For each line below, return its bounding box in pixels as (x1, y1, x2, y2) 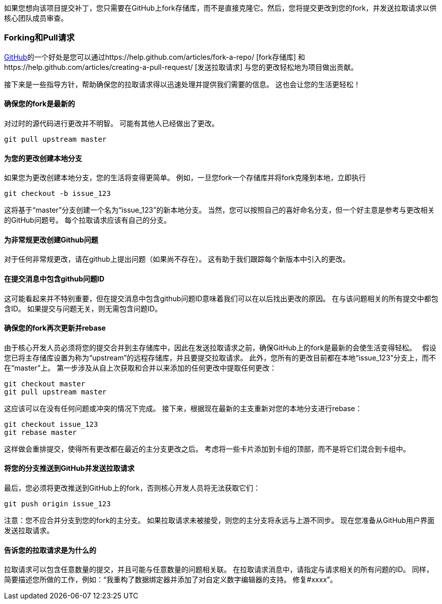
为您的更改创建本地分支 (4, 153, 82, 163)
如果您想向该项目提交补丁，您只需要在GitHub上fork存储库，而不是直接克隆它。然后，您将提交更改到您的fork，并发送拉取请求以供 (4, 4, 437, 12)
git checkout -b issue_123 (4, 189, 111, 198)
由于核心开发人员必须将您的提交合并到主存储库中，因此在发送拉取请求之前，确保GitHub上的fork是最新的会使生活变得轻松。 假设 (4, 343, 436, 352)
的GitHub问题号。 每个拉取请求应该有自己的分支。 (4, 216, 171, 225)
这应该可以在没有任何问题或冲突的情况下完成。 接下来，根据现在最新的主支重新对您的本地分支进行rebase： (4, 404, 363, 413)
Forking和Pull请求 (4, 32, 75, 43)
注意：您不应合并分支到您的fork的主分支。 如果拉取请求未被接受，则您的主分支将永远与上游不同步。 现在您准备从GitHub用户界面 (4, 516, 434, 525)
